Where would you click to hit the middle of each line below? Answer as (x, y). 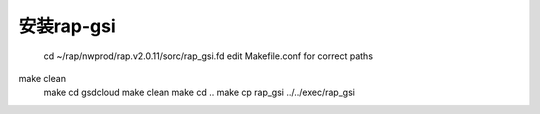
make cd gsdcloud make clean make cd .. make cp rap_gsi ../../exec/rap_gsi (199, 92)
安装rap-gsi (67, 26)
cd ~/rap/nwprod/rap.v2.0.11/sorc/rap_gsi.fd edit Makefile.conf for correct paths (208, 56)
